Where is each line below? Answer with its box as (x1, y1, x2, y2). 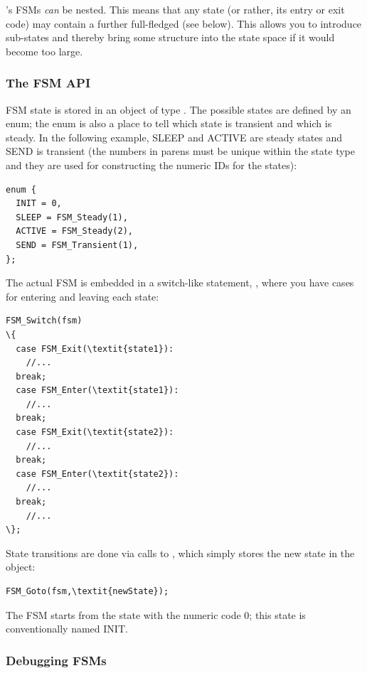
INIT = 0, (16, 198, 62, 209)
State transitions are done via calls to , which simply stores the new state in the (6, 545, 355, 560)
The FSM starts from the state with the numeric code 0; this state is (6, 607, 306, 622)
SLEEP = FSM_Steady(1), (16, 212, 128, 222)
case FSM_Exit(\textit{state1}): (16, 343, 174, 354)
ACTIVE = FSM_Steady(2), (16, 226, 133, 237)
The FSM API (6, 74, 91, 92)
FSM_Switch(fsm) (6, 316, 83, 326)
